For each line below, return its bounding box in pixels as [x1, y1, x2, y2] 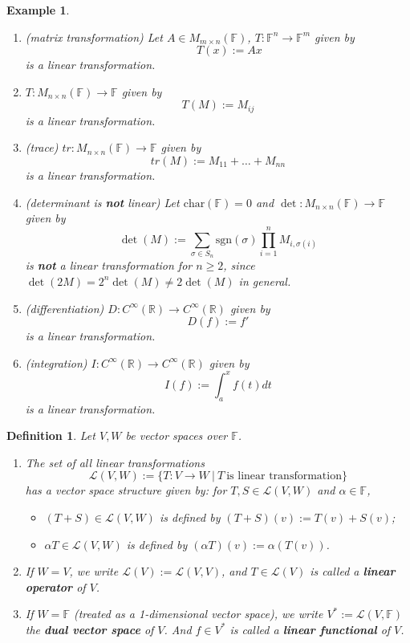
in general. [238, 272, 291, 289]
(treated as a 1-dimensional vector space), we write [73, 605, 323, 622]
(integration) [25, 354, 87, 371]
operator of [25, 578, 86, 595]
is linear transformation [226, 470, 342, 482]
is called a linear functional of [229, 621, 391, 637]
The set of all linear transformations [25, 454, 205, 470]
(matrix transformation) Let [25, 28, 163, 45]
